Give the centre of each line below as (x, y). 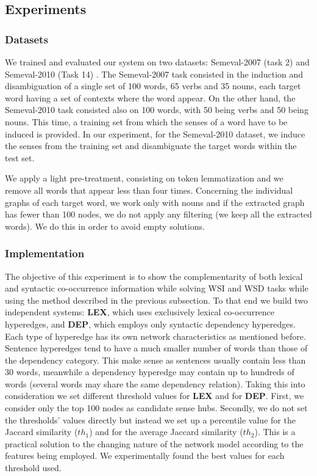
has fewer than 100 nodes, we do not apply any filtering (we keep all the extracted (158, 214)
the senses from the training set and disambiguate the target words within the (151, 146)
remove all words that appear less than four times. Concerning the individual (149, 190)
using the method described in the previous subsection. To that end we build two (157, 300)
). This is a (275, 432)
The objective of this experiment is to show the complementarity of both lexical (154, 276)
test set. (20, 157)
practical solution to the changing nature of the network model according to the (154, 443)
